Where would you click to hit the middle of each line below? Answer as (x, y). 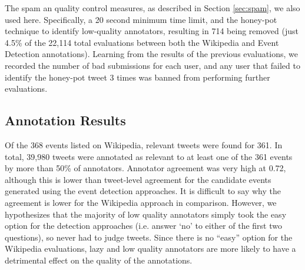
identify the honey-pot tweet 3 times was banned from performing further (137, 77)
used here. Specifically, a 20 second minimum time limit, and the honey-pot (141, 19)
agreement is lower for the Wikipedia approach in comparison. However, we (141, 202)
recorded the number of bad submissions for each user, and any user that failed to (152, 65)
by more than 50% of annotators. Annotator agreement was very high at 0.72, (145, 168)
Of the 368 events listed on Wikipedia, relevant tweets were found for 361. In (144, 144)
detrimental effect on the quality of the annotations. (99, 260)
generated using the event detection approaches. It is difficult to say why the (143, 191)
